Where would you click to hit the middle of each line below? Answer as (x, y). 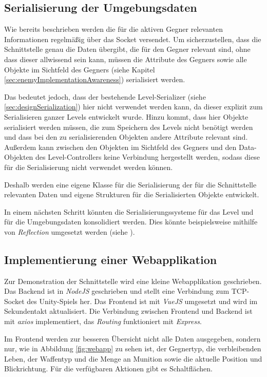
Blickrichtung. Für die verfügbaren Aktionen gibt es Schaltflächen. (108, 369)
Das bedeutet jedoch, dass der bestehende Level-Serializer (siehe (105, 96)
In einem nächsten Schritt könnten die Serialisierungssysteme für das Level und (129, 211)
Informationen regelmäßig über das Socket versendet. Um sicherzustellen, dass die (133, 39)
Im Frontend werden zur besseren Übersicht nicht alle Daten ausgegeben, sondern (132, 338)
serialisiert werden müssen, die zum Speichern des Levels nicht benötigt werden (129, 127)
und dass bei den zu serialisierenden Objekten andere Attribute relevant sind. (126, 137)
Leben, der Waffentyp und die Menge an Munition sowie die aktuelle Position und (133, 358)
